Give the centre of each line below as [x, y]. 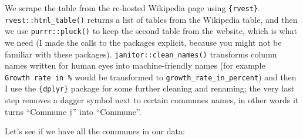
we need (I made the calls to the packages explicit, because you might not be [143, 42]
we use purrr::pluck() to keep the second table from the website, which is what [151, 31]
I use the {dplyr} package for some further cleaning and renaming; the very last [150, 88]
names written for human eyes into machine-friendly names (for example [135, 65]
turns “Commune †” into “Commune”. [73, 111]
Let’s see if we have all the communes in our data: [95, 131]
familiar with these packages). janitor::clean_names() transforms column [141, 54]
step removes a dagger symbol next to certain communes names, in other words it [152, 100]
